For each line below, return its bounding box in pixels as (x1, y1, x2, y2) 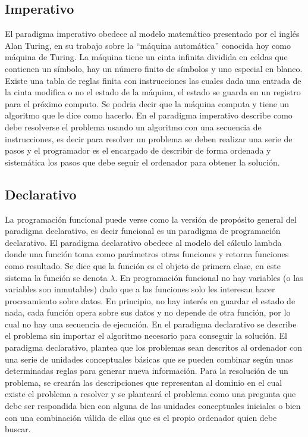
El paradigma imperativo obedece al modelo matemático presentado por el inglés (5, 27, 300, 40)
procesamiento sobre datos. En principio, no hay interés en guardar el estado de (5, 294, 296, 307)
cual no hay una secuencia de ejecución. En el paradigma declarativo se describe (5, 317, 297, 330)
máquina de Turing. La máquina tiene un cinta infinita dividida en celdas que (5, 51, 288, 63)
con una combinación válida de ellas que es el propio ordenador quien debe (5, 411, 277, 423)
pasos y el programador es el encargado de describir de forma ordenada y (5, 144, 271, 157)
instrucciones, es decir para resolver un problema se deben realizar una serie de (5, 132, 293, 145)
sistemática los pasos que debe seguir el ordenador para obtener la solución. (5, 155, 280, 168)
